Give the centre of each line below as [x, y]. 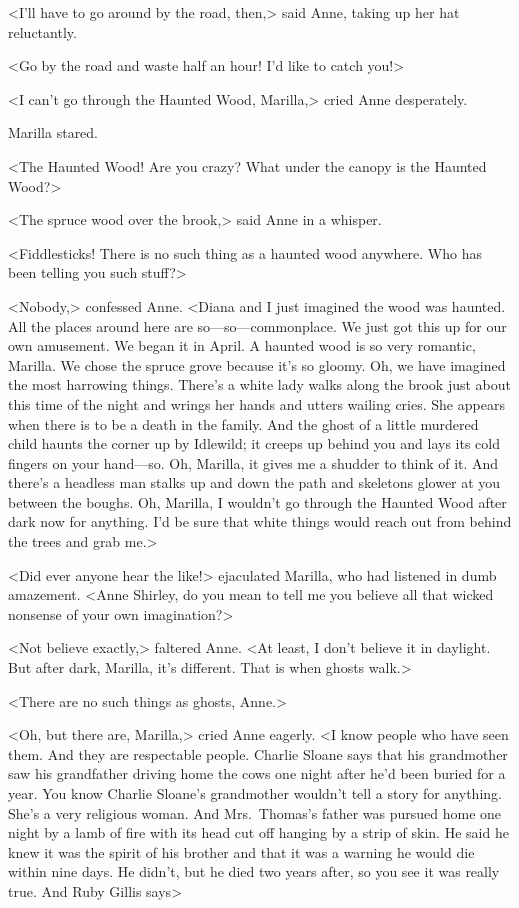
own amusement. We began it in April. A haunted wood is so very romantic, [242, 345]
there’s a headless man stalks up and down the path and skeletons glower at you [254, 482]
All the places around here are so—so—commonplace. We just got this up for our [257, 325]
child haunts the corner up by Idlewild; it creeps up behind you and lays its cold [254, 443]
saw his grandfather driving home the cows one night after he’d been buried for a [257, 773]
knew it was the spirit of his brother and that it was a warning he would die [241, 851]
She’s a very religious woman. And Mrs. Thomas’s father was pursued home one [255, 812]
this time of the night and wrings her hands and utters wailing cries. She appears [256, 403]
